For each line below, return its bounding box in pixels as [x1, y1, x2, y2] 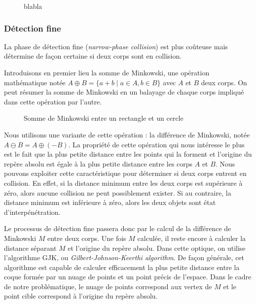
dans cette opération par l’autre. [4, 96, 102, 106]
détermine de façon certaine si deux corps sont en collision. [4, 51, 182, 61]
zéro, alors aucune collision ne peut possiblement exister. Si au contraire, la [4, 187, 231, 198]
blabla [24, 1, 42, 11]
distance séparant [4, 242, 57, 253]
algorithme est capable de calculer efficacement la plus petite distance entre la [4, 262, 240, 272]
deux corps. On [201, 77, 247, 87]
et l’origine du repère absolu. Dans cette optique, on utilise [68, 242, 246, 253]
